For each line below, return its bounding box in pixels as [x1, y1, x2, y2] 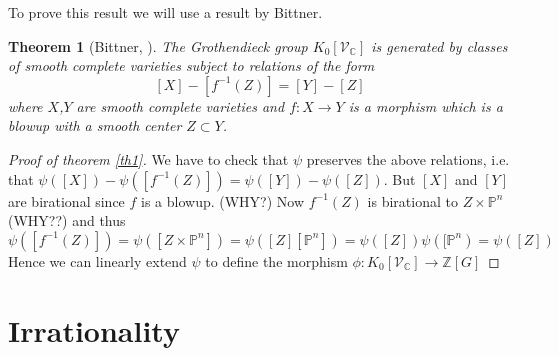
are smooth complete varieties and [76, 95, 285, 116]
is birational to [367, 190, 458, 211]
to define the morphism [205, 250, 348, 271]
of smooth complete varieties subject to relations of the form [8, 55, 375, 76]
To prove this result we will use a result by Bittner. [8, 2, 323, 22]
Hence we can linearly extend [8, 250, 187, 271]
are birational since [8, 190, 125, 211]
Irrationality [8, 309, 180, 350]
